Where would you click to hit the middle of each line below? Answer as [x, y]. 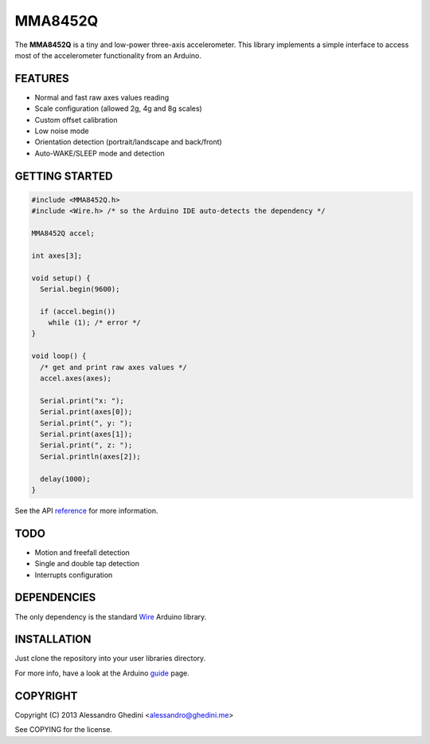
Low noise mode [62, 131]
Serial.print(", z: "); [86, 445]
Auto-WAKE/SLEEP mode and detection [100, 153]
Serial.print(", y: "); [86, 423]
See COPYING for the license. [64, 730]
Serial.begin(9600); [80, 289]
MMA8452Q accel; [63, 233]
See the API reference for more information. [86, 510]
